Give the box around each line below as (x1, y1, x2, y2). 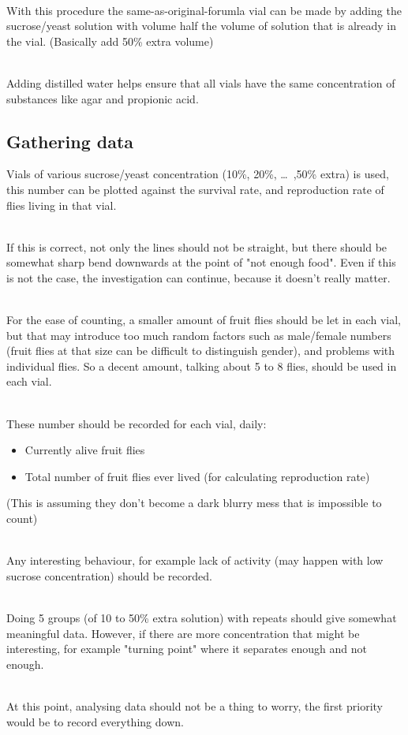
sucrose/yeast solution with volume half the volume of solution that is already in (6, 17, 397, 34)
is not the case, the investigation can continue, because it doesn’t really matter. (6, 269, 391, 285)
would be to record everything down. (6, 713, 184, 729)
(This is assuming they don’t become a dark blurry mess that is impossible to (6, 494, 382, 511)
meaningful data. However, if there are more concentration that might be (6, 625, 360, 641)
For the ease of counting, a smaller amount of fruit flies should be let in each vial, (6, 312, 401, 328)
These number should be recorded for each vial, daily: (6, 415, 267, 431)
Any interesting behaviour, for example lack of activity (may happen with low (6, 552, 384, 569)
